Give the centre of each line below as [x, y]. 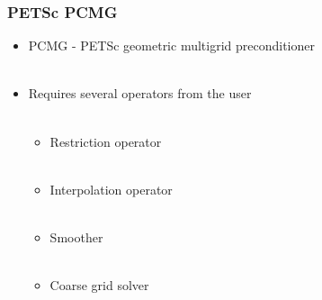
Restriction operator [106, 141]
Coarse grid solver [99, 285]
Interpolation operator [111, 189]
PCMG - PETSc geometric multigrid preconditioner [171, 45]
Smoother [76, 236]
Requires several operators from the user [140, 93]
